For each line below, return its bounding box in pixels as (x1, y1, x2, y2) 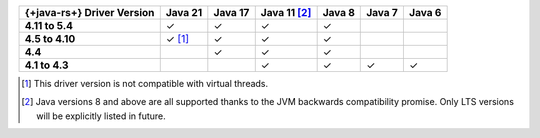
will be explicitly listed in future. (36, 110, 167, 122)
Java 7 (366, 6, 399, 19)
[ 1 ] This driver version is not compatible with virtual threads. (21, 78, 269, 89)
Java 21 (165, 6, 203, 19)
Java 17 (213, 6, 250, 19)
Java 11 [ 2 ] (260, 6, 312, 19)
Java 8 (322, 6, 355, 19)
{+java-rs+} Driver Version (24, 6, 155, 19)
